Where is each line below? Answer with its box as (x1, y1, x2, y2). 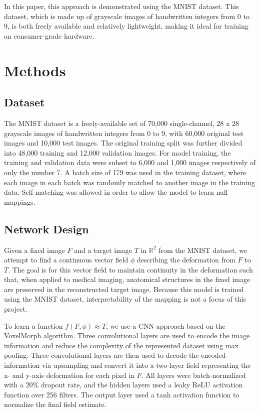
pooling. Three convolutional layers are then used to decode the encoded (4, 350, 226, 360)
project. (4, 304, 27, 314)
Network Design (4, 221, 89, 236)
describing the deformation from (136, 254, 235, 265)
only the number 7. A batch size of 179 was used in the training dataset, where (4, 167, 246, 177)
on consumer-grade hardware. (4, 30, 94, 41)
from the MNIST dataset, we (158, 244, 247, 255)
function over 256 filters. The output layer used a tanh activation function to (4, 389, 239, 399)
